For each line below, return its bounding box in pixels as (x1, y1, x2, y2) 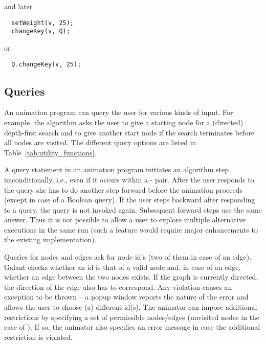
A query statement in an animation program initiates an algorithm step (4, 164, 229, 175)
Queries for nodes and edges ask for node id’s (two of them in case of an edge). (4, 251, 252, 262)
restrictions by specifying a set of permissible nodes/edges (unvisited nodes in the (4, 311, 260, 322)
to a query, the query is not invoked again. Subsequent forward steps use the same (4, 204, 262, 215)
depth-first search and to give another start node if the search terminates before (4, 127, 255, 137)
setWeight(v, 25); (11, 19, 74, 27)
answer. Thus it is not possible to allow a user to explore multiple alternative (4, 214, 246, 225)
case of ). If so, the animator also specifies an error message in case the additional (4, 322, 260, 332)
